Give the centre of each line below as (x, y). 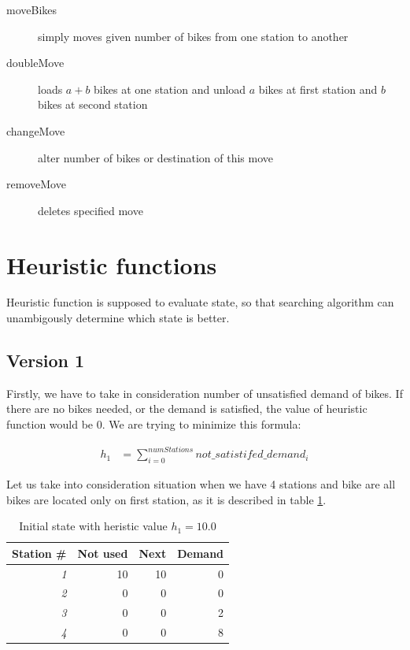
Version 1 (46, 360)
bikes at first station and (318, 89)
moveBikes (32, 9)
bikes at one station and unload (170, 89)
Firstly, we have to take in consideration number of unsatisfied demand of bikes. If (205, 393)
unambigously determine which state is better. (118, 318)
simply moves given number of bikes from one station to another (193, 36)
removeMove (36, 184)
